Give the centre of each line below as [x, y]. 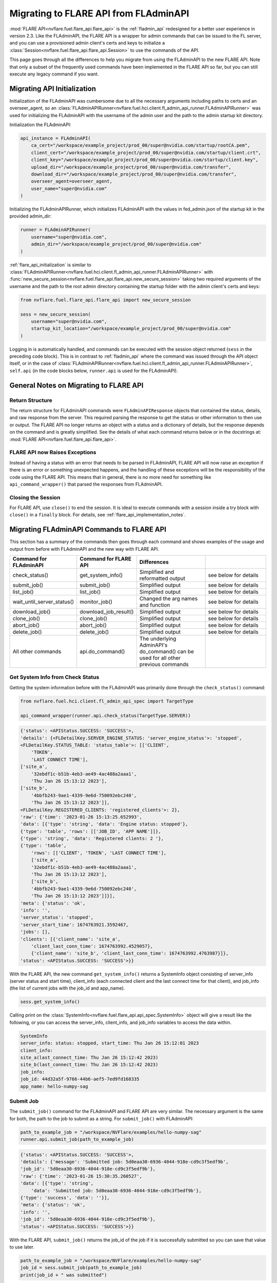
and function [155, 605]
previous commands [164, 665]
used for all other [160, 658]
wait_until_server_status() [43, 602]
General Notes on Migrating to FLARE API [76, 385]
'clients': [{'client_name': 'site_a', [70, 939]
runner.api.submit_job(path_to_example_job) [77, 1140]
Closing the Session [35, 497]
